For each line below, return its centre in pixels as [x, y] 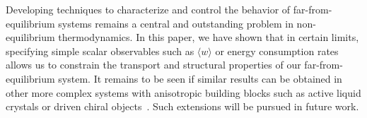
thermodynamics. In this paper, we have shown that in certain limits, [209, 37]
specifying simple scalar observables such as [100, 51]
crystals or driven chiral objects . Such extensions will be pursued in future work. [182, 106]
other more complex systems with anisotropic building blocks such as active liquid [183, 92]
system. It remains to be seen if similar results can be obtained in [200, 78]
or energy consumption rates [277, 51]
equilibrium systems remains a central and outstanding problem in [150, 23]
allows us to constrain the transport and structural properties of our [153, 65]
